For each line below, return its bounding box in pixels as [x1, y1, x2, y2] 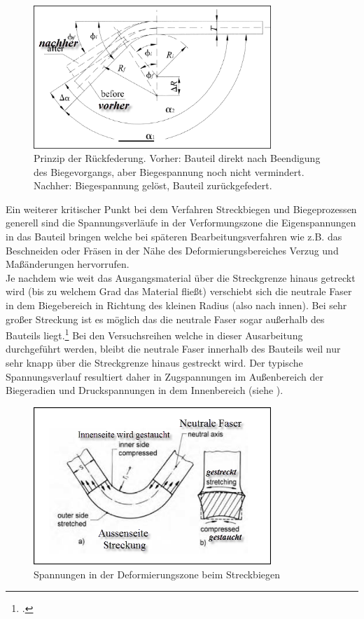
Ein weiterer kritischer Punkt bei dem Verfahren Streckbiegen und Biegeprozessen [6, 201, 357, 216]
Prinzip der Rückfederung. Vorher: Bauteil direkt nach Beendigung [34, 151, 321, 165]
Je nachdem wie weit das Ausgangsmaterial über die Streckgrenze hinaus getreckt [6, 270, 356, 285]
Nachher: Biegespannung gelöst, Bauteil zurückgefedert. [34, 178, 272, 193]
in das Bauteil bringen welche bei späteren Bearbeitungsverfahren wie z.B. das [6, 229, 342, 244]
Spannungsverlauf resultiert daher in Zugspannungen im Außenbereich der [6, 369, 323, 383]
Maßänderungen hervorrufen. [6, 257, 129, 271]
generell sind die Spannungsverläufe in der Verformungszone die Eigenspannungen [6, 215, 356, 230]
